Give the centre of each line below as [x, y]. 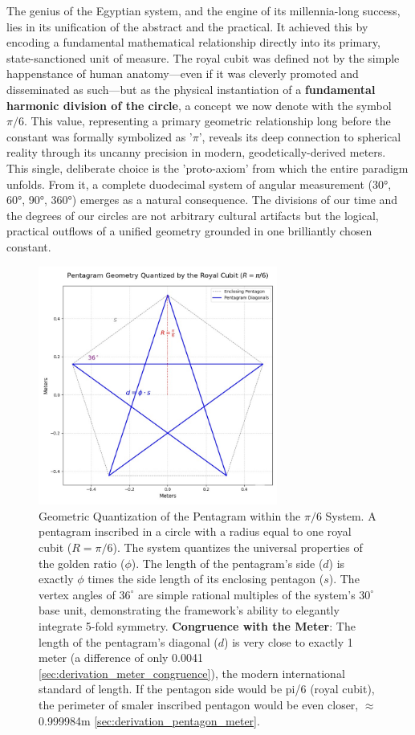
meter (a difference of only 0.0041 [121, 657]
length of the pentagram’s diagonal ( [128, 641]
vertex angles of [77, 594]
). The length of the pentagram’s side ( [227, 563]
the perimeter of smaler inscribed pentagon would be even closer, [199, 705]
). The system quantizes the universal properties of [238, 547]
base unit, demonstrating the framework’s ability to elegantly [189, 610]
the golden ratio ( [82, 563]
